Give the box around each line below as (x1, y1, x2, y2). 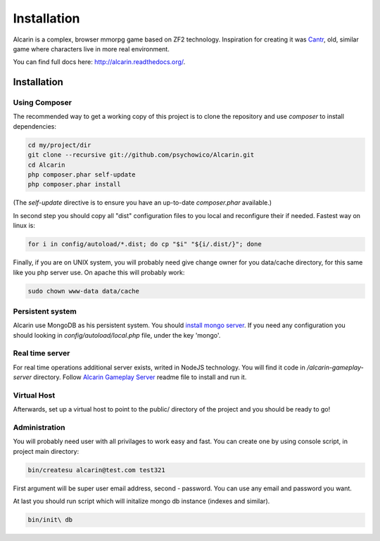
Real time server (13, 348, 70, 358)
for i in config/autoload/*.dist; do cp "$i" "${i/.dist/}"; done (27, 240, 262, 248)
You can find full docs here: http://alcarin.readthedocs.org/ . (13, 58, 186, 66)
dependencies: (13, 122, 56, 130)
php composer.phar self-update (27, 171, 137, 179)
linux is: (13, 222, 35, 230)
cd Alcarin (27, 160, 65, 169)
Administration (13, 423, 65, 433)
